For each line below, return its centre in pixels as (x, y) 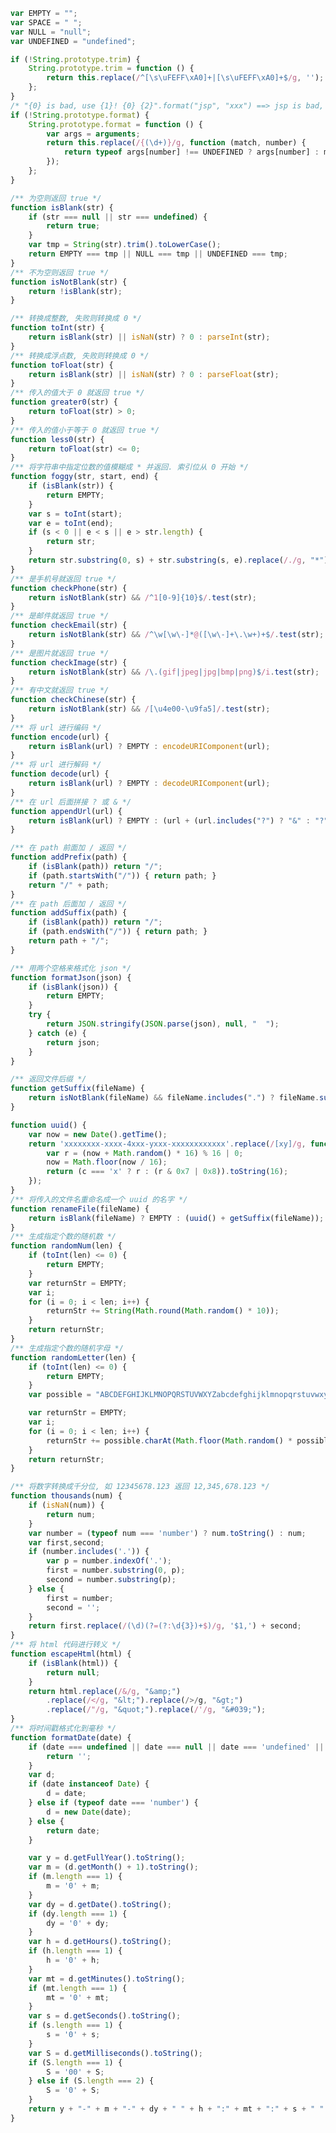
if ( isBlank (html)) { (73, 1663)
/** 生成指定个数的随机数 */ (63, 1237)
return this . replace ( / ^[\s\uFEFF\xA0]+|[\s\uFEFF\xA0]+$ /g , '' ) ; (185, 78)
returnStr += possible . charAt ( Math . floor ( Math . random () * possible (189, 1440)
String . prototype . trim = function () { (111, 69)
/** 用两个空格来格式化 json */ (71, 968)
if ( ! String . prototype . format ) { (80, 115)
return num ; (71, 1514)
